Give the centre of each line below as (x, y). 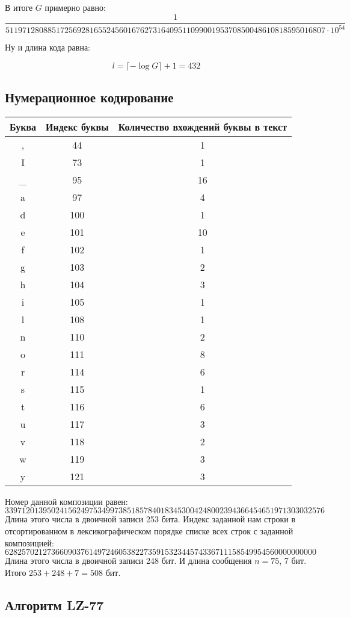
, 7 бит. (293, 561)
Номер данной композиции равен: (66, 501)
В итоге (19, 7)
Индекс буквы (77, 126)
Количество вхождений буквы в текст (203, 126)
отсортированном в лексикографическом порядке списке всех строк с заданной (149, 530)
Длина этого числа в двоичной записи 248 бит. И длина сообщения (128, 561)
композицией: (29, 542)
